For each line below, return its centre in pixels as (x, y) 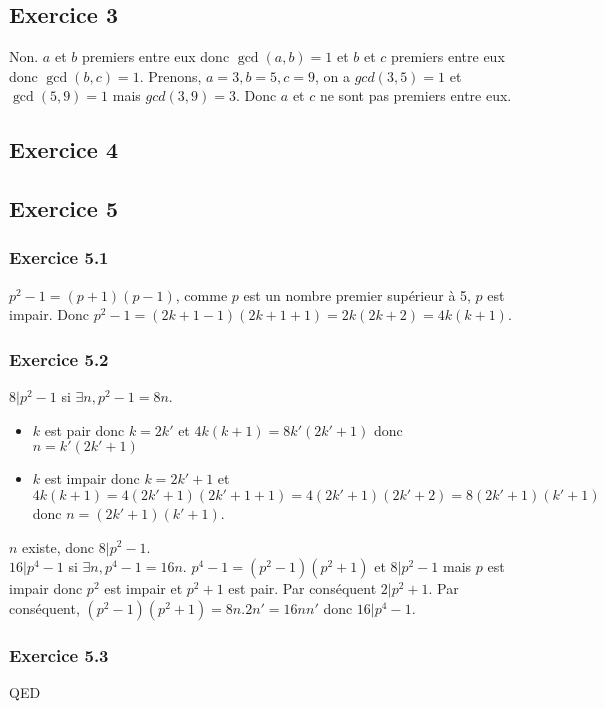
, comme (201, 294)
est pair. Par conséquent (302, 588)
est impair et (143, 588)
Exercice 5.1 (59, 257)
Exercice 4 (63, 149)
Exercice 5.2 (59, 358)
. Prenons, (170, 75)
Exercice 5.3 (59, 654)
